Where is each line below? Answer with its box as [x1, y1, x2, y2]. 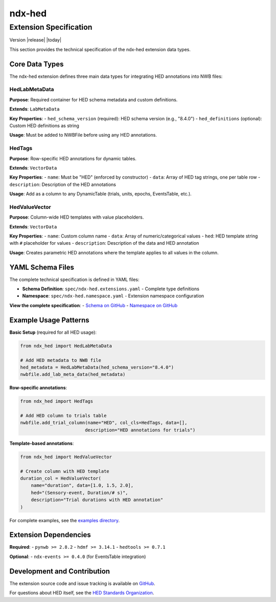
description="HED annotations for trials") [84, 427, 196, 433]
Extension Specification [9, 23, 93, 32]
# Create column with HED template [20, 468, 109, 474]
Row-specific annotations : [9, 384, 67, 391]
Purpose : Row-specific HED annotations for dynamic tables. [9, 155, 136, 161]
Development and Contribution [9, 567, 110, 575]
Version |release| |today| [9, 37, 61, 43]
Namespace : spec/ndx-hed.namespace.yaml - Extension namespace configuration [22, 293, 204, 299]
